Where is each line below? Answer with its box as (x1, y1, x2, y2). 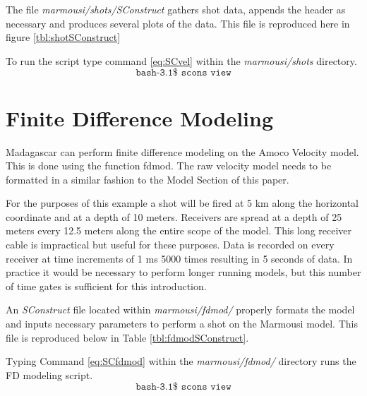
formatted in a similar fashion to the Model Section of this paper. (6, 172, 289, 186)
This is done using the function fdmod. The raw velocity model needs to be (6, 158, 332, 173)
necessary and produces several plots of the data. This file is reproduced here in (6, 16, 350, 30)
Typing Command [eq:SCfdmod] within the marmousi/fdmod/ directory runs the (6, 354, 356, 368)
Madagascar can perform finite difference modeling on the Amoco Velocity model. (6, 144, 359, 159)
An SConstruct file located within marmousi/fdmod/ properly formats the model (6, 302, 355, 317)
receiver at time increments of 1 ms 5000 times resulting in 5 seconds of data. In (6, 251, 353, 265)
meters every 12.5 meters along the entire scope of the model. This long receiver (6, 223, 352, 238)
